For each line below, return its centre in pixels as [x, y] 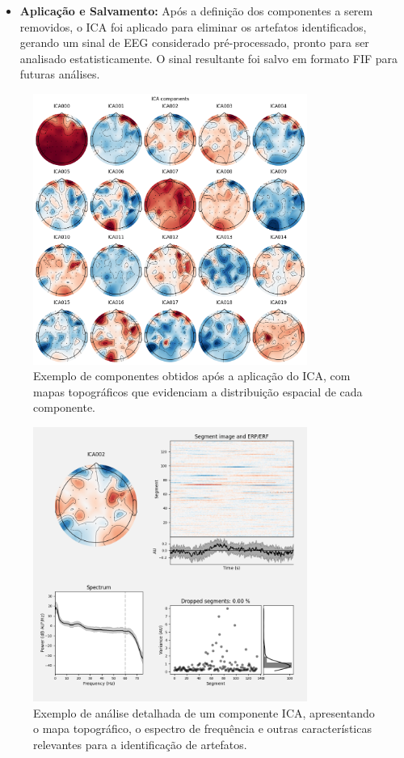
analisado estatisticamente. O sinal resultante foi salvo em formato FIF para [209, 58]
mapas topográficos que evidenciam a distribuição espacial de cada [198, 391]
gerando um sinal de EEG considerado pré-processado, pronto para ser [194, 42]
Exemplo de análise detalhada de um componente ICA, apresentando [204, 712]
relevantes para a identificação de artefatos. [140, 745]
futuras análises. [60, 74]
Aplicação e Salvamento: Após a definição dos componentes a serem [196, 11]
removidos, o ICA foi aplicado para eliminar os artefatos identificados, [193, 26]
